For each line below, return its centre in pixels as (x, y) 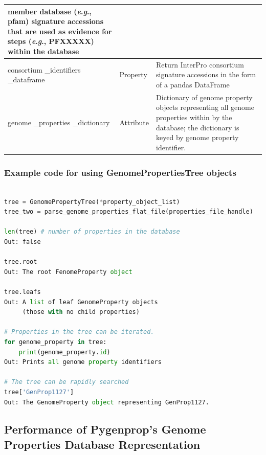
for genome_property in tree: (56, 342)
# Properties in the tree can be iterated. (79, 332)
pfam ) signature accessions (56, 21)
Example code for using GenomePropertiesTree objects (120, 172)
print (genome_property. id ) (64, 352)
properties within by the (194, 117)
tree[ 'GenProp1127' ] (39, 392)
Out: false (23, 242)
